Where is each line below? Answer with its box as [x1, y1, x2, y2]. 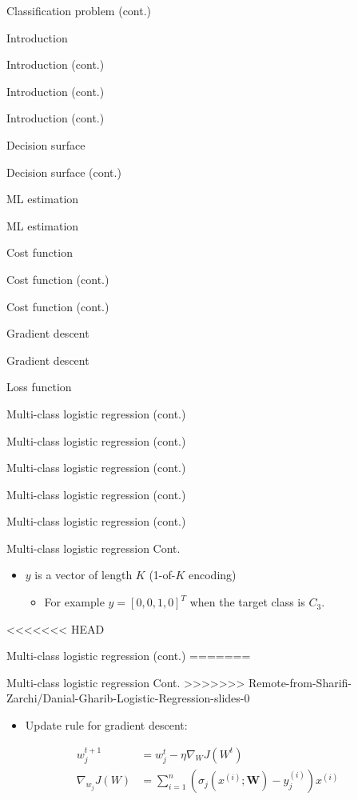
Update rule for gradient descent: [25, 717, 188, 734]
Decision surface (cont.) [6, 163, 121, 180]
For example [44, 594, 105, 610]
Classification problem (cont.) [6, 2, 152, 18]
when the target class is [189, 594, 305, 610]
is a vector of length [34, 566, 133, 583]
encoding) [188, 566, 237, 583]
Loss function [6, 378, 72, 395]
